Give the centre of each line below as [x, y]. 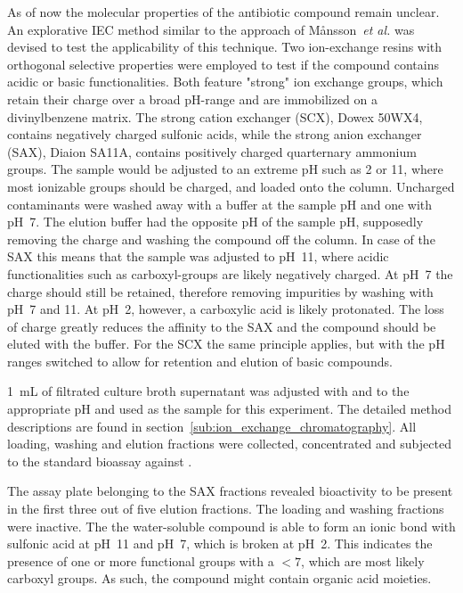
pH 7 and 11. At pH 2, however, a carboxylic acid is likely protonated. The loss [226, 309]
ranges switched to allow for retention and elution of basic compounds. [200, 361]
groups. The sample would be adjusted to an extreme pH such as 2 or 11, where [225, 169]
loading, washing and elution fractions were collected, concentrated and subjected [229, 444]
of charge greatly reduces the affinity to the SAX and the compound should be [222, 326]
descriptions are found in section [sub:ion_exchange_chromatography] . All [212, 426]
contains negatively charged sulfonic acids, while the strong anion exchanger [215, 134]
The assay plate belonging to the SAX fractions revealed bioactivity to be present [230, 491]
